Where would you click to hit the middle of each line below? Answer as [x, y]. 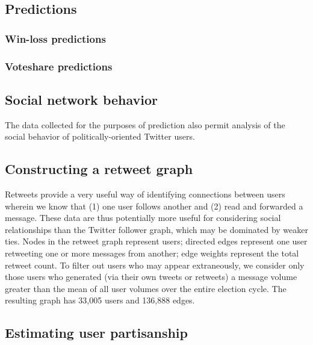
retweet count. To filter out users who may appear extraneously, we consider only [155, 265]
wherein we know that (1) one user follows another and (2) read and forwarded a [154, 206]
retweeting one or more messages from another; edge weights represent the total [152, 253]
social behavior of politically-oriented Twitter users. [100, 136]
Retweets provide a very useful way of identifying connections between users [145, 194]
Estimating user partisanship [96, 333]
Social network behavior [81, 99]
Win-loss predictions [55, 38]
